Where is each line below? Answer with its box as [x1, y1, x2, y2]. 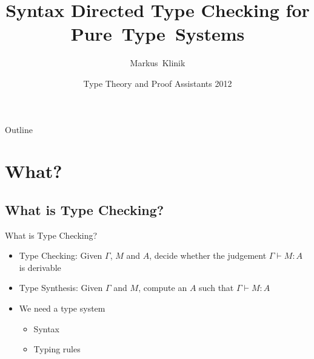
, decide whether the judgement [149, 249, 267, 262]
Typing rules [33, 343, 81, 355]
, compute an [138, 281, 187, 294]
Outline [5, 123, 33, 135]
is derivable [19, 261, 61, 273]
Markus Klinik [130, 56, 185, 69]
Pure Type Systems [70, 21, 245, 46]
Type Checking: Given [19, 249, 102, 262]
